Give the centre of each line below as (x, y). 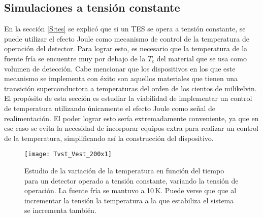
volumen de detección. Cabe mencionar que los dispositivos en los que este (120, 68)
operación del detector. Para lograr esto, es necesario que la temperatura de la (126, 48)
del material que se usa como (202, 58)
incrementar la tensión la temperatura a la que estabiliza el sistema (129, 200)
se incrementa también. (60, 210)
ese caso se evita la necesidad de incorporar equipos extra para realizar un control (131, 128)
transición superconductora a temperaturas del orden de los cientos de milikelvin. (130, 88)
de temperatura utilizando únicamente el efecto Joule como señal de (110, 108)
